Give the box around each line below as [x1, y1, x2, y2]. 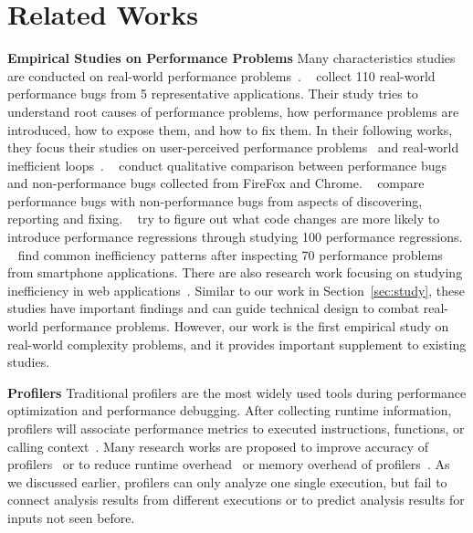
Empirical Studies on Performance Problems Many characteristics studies [7, 48, 456, 68]
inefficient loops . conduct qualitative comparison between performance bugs [7, 155, 447, 174]
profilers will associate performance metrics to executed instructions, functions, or [7, 419, 465, 437]
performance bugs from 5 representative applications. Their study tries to [7, 84, 418, 103]
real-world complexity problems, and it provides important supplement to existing [7, 334, 467, 353]
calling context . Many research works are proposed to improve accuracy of [7, 436, 428, 455]
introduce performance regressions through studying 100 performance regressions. [7, 227, 463, 246]
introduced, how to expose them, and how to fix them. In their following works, [7, 120, 453, 139]
